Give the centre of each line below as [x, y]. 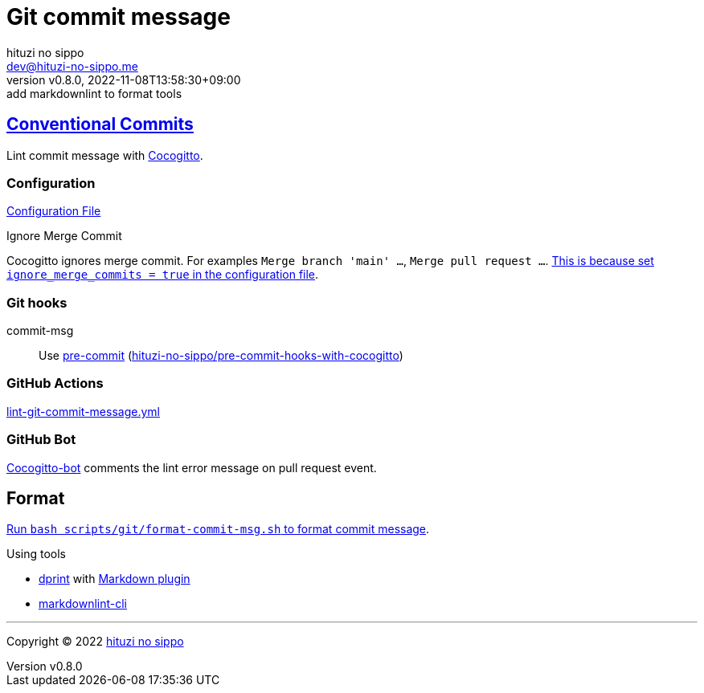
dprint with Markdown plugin [115, 579]
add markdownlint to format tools [94, 93]
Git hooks [37, 302]
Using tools [37, 554]
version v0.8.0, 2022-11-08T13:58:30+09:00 [124, 79]
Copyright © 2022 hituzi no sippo [95, 642]
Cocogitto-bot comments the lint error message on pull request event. [192, 467]
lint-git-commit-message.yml [83, 411]
